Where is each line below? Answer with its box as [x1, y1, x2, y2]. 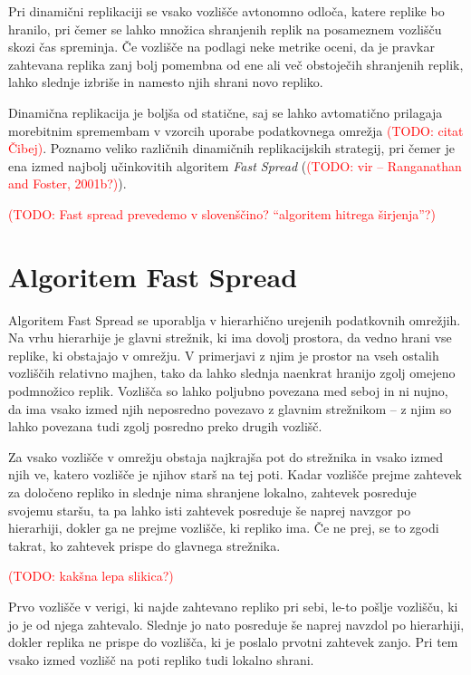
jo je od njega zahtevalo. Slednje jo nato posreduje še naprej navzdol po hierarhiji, [8, 614, 465, 633]
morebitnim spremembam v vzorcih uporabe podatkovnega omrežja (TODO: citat [8, 121, 464, 140]
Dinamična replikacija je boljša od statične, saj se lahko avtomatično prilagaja [8, 102, 443, 121]
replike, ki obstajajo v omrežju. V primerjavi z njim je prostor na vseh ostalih [8, 345, 439, 364]
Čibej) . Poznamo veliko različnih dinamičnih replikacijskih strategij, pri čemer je [8, 139, 455, 158]
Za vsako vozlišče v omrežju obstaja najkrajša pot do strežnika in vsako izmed [8, 447, 444, 466]
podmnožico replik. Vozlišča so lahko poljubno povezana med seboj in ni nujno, [8, 381, 448, 400]
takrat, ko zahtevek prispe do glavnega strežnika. [8, 535, 281, 554]
